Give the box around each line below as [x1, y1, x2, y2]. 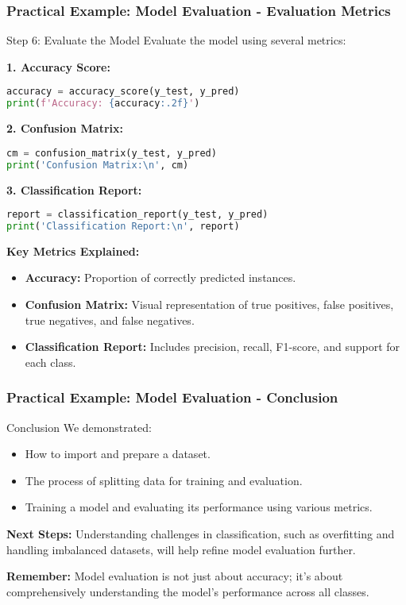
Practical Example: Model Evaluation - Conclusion [6, 387, 338, 407]
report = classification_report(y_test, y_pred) [6, 209, 269, 221]
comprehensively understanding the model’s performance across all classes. [6, 583, 369, 599]
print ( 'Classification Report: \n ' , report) [6, 220, 240, 232]
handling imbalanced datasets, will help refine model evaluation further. [6, 541, 356, 557]
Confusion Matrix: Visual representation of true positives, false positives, [25, 296, 394, 313]
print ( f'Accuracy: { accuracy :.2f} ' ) [6, 98, 200, 110]
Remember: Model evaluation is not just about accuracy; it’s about [6, 568, 343, 584]
